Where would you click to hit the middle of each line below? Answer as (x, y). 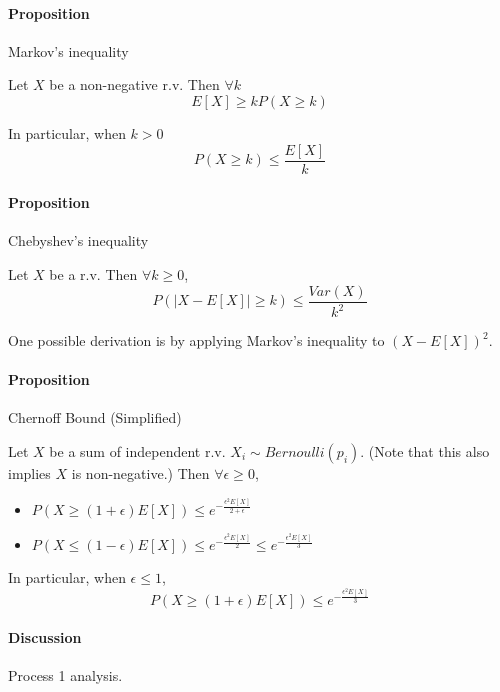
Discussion (45, 637)
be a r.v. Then (93, 274)
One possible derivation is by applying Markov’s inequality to (196, 340)
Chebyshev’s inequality (78, 240)
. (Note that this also (425, 451)
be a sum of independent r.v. (137, 451)
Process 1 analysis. (65, 675)
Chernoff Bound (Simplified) (95, 417)
